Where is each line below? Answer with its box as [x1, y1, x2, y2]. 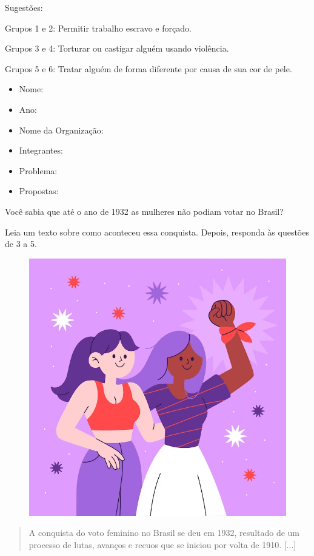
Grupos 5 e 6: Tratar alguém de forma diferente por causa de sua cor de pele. [5, 62, 292, 75]
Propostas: [19, 185, 59, 197]
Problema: [19, 164, 58, 177]
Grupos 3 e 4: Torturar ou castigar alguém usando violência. [5, 42, 229, 55]
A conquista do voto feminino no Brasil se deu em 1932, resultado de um [28, 526, 300, 539]
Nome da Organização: [19, 123, 104, 136]
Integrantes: [19, 144, 63, 157]
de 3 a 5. [5, 237, 37, 250]
